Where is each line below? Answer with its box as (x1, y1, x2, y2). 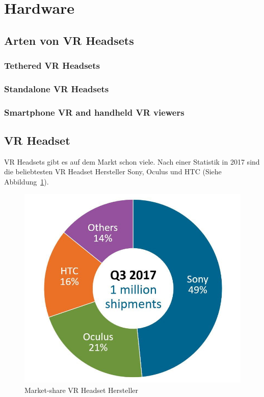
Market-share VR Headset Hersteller (24, 384, 138, 395)
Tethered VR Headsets (4, 59, 100, 72)
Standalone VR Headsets (4, 82, 109, 95)
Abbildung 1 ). (4, 176, 49, 187)
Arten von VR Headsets (4, 32, 134, 48)
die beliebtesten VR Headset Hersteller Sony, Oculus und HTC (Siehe (4, 166, 222, 177)
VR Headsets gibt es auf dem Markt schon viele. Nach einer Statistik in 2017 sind (4, 156, 260, 167)
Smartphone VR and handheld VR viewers (4, 105, 184, 118)
